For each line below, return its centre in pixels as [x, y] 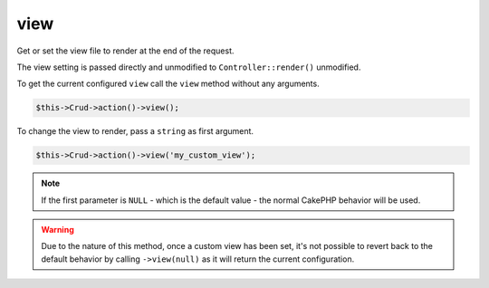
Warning [58, 230]
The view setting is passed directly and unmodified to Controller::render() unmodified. [189, 67]
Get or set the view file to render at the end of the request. [125, 51]
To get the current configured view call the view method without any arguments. [168, 84]
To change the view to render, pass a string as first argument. [135, 131]
